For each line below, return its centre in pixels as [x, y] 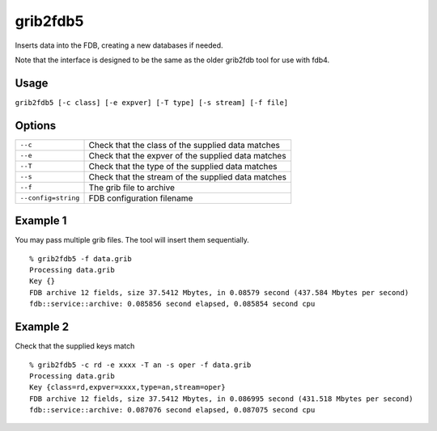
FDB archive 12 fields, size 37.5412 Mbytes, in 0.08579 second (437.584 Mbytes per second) [219, 292]
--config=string [50, 198]
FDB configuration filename [141, 198]
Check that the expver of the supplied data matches [187, 155]
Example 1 [41, 221]
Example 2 [42, 327]
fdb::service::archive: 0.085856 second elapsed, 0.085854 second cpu [172, 304]
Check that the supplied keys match [75, 346]
